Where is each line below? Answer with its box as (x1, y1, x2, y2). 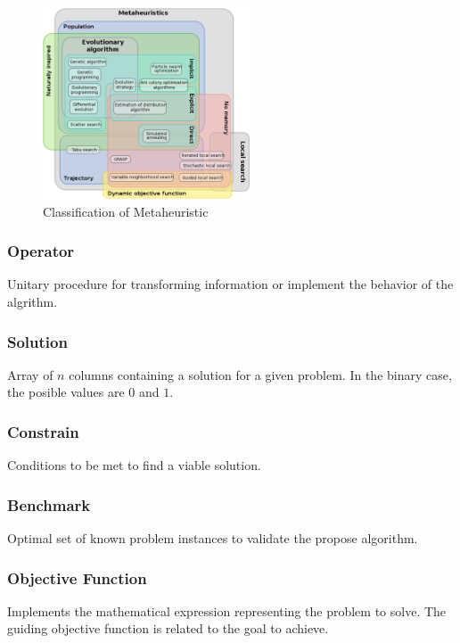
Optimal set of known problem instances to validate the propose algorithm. (7, 529, 418, 548)
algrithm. (7, 293, 58, 311)
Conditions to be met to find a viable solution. (7, 456, 261, 474)
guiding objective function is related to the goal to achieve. (7, 619, 329, 638)
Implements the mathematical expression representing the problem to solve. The (7, 601, 447, 620)
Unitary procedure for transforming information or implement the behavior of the (7, 275, 454, 293)
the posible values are (7, 383, 125, 401)
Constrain (7, 420, 79, 442)
